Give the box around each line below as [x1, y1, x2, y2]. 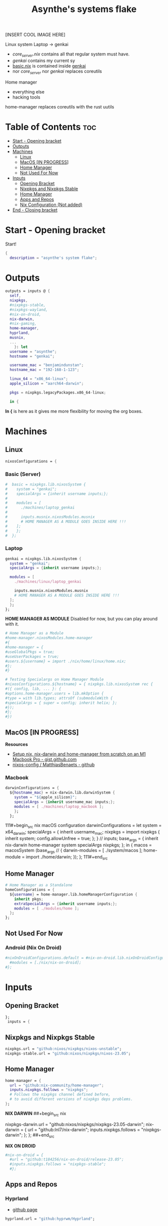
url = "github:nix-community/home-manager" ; [9, 1082, 104, 1088]
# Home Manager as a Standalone [5, 882, 72, 888]
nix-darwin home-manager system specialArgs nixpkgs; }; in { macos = [5, 841, 152, 848]
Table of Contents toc [5, 121, 96, 132]
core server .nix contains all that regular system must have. [12, 51, 130, 58]
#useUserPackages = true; [5, 654, 59, 659]
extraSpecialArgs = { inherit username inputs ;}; [14, 901, 117, 906]
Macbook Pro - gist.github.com [12, 756, 77, 762]
